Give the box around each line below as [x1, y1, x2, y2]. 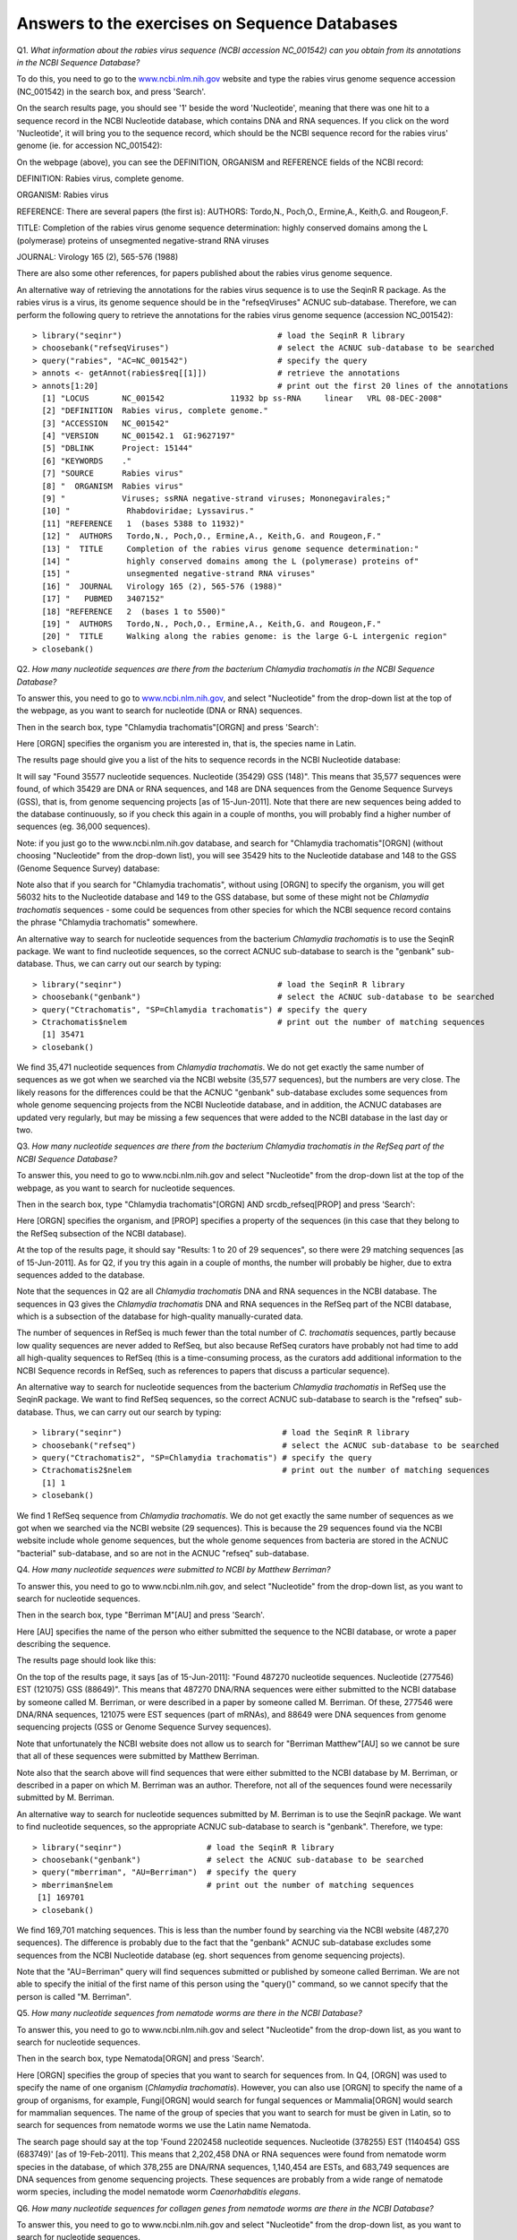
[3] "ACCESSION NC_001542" [41, 418, 170, 428]
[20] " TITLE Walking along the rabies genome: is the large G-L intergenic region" [41, 632, 447, 642]
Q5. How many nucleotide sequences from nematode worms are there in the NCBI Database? [16, 2008, 362, 2019]
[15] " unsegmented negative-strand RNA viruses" [41, 569, 316, 579]
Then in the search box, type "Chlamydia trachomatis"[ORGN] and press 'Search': [16, 721, 319, 732]
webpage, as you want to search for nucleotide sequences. [16, 1183, 236, 1193]
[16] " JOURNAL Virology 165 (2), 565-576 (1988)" [41, 581, 283, 591]
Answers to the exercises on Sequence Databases [16, 13, 398, 33]
